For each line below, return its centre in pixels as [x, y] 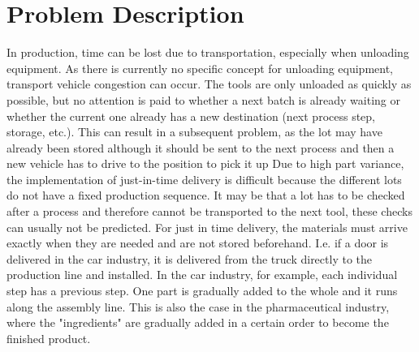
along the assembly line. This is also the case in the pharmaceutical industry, [198, 306]
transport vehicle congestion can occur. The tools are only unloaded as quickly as [209, 84]
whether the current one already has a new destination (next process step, [191, 116]
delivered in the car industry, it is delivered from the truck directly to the [190, 258]
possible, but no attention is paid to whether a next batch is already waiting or [204, 99]
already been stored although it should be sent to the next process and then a [201, 147]
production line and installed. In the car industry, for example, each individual [202, 275]
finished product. [49, 338]
